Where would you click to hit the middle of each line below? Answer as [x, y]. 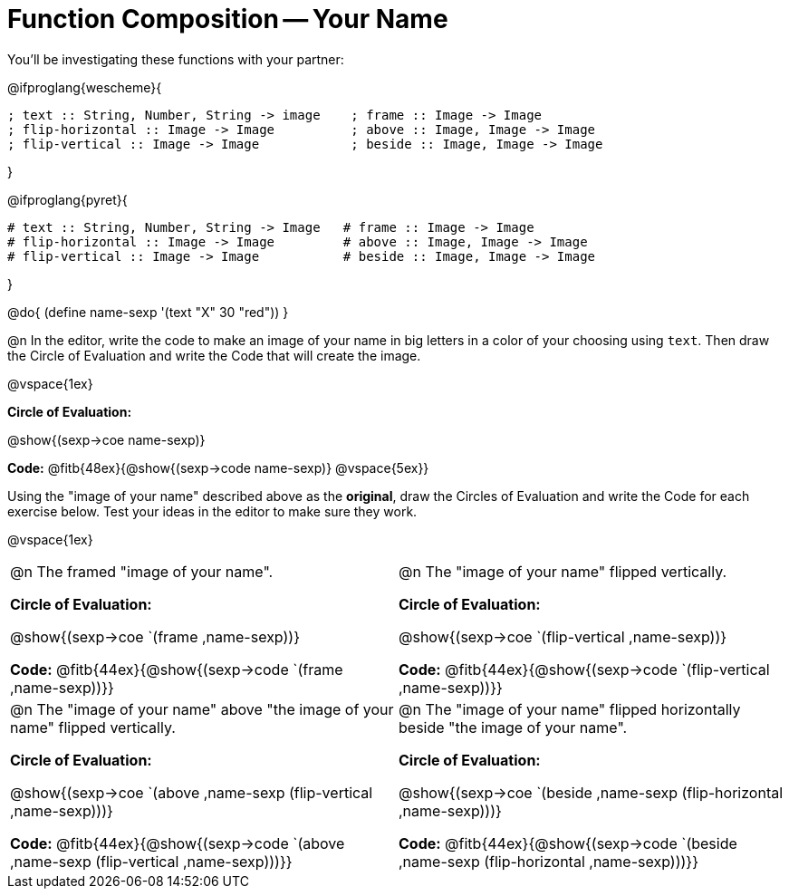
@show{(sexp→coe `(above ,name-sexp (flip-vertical [192, 792]
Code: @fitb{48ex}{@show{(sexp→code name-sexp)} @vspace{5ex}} [218, 467]
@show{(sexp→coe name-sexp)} [106, 439]
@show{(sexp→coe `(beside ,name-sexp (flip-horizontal [591, 792]
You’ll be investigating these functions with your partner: [176, 59]
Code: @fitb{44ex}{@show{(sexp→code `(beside [568, 843]
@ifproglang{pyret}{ [67, 199]
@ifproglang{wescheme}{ [85, 87]
